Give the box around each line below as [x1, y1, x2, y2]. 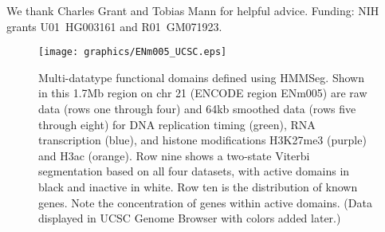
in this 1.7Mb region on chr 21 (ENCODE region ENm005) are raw [38, 85, 367, 101]
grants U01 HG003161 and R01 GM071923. [6, 18, 222, 34]
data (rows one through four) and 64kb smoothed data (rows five [38, 100, 356, 117]
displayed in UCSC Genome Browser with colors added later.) [38, 210, 341, 226]
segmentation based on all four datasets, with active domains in [38, 163, 350, 179]
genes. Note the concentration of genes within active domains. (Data [38, 194, 372, 210]
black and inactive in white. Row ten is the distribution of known [38, 179, 358, 195]
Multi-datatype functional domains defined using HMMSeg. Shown [38, 69, 364, 85]
